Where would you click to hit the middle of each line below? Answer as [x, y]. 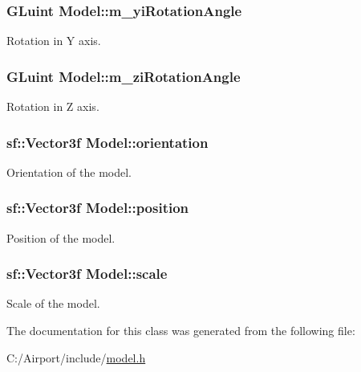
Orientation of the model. [69, 172]
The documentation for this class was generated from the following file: [181, 331]
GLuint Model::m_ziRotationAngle [124, 76]
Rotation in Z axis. [53, 106]
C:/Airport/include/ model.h [76, 357]
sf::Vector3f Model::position [98, 208]
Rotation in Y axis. [54, 41]
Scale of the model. [53, 303]
